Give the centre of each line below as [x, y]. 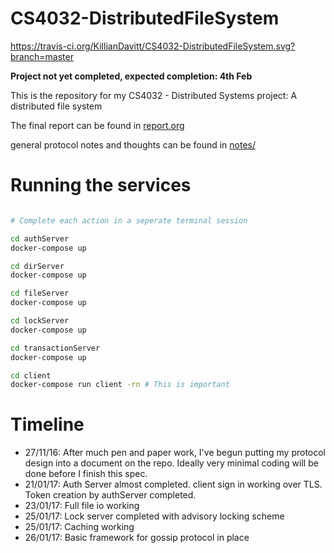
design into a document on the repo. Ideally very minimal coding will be [171, 463]
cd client [31, 375]
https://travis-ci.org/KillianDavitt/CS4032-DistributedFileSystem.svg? [153, 46]
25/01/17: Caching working [79, 527]
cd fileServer [40, 293]
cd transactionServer [55, 348]
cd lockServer [40, 321]
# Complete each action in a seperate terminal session [129, 220]
